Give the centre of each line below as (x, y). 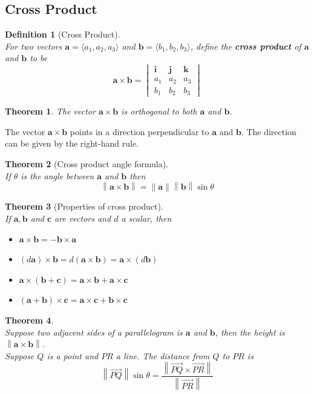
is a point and (73, 355)
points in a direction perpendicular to (139, 131)
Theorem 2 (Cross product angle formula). (87, 163)
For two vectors (34, 46)
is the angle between (57, 175)
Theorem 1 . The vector (50, 111)
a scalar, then (146, 218)
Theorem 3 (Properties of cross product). (84, 206)
